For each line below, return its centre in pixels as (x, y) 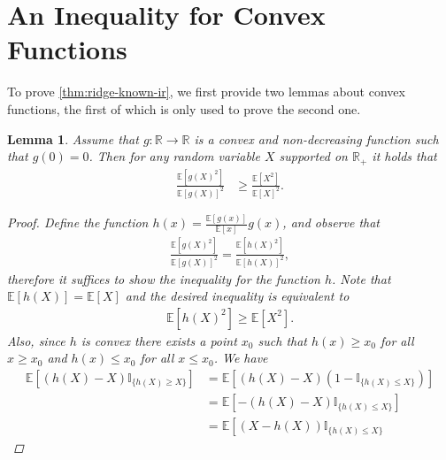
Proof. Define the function (78, 222)
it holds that (404, 156)
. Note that (361, 278)
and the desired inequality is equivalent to (237, 296)
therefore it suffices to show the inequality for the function (164, 278)
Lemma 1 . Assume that (73, 138)
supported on (313, 156)
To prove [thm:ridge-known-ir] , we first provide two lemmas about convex (206, 92)
